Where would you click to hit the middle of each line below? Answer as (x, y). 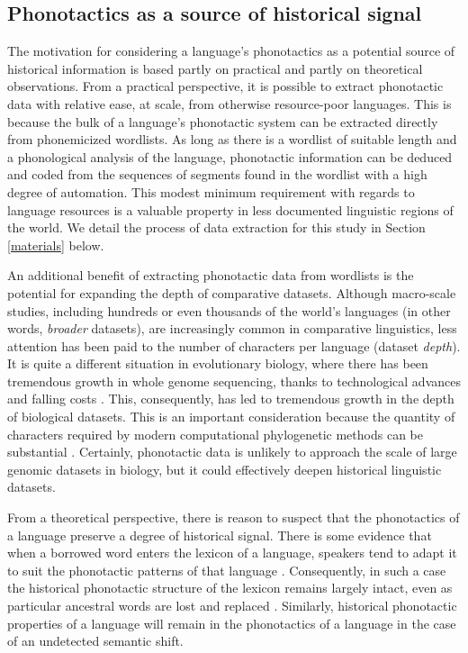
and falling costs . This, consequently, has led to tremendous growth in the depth (231, 399)
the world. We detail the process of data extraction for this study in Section (216, 227)
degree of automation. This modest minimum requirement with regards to (211, 191)
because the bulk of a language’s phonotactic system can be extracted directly (223, 121)
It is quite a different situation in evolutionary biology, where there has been (218, 363)
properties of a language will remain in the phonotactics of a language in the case (232, 623)
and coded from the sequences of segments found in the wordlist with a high (217, 174)
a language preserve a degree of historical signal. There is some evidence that (220, 535)
